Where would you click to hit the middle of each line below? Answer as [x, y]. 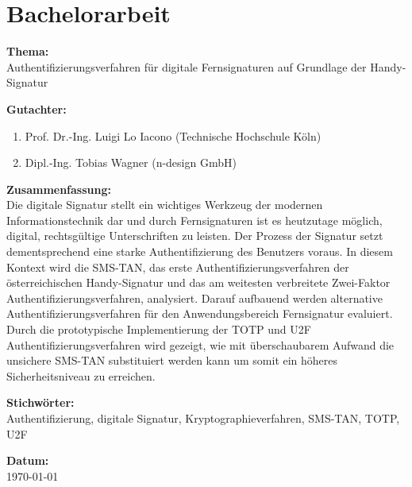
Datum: [28, 460]
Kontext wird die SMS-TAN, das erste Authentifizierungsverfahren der [178, 267]
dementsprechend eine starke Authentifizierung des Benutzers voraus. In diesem [200, 251]
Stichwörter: [40, 402]
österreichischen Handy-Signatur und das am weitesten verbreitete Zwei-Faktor [198, 282]
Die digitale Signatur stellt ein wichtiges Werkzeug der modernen [165, 205]
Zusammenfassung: [59, 189]
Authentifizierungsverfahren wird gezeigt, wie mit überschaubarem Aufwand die [200, 344]
